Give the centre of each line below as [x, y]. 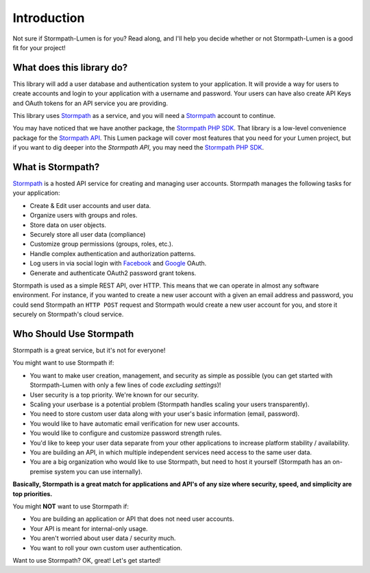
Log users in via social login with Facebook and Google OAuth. [118, 264]
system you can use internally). [98, 471]
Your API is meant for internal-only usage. [89, 528]
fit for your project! [39, 47]
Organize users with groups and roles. [84, 215]
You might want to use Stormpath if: [63, 363]
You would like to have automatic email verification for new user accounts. [135, 423]
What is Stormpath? [56, 167]
